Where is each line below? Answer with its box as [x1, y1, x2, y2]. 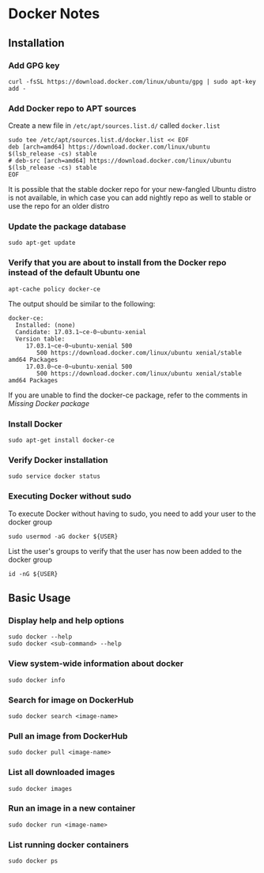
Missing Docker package [8, 398, 89, 408]
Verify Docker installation [8, 454, 108, 465]
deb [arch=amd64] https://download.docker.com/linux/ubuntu [8, 143, 211, 151]
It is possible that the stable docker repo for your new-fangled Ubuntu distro [8, 185, 257, 194]
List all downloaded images [8, 767, 115, 778]
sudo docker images [8, 785, 73, 792]
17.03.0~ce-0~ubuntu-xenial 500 [25, 363, 133, 371]
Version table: [15, 335, 66, 343]
